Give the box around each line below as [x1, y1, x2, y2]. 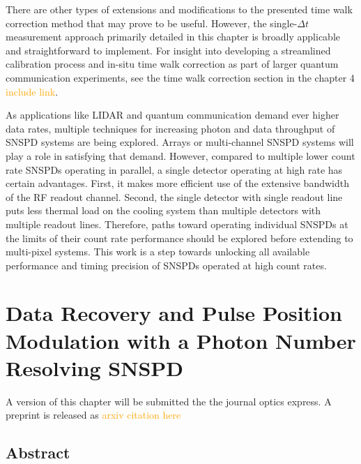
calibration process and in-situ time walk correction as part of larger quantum [6, 57, 339, 71]
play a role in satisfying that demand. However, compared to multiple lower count [6, 148, 355, 163]
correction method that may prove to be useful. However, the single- [6, 15, 298, 30]
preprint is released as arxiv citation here [6, 407, 181, 422]
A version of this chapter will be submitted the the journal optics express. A [6, 394, 332, 408]
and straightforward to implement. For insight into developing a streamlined [6, 43, 331, 57]
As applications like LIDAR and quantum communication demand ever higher [6, 107, 339, 122]
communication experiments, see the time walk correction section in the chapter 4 [6, 70, 355, 84]
